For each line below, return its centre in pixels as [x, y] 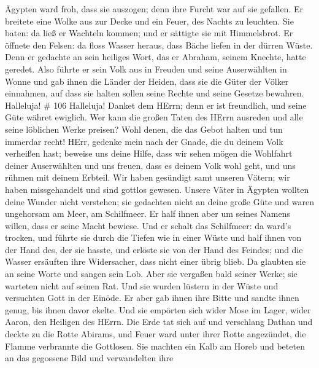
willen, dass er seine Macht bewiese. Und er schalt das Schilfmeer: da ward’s [148, 225]
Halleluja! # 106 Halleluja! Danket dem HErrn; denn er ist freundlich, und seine [156, 105]
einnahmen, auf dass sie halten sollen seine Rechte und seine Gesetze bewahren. [155, 93]
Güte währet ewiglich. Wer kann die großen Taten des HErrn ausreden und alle [154, 117]
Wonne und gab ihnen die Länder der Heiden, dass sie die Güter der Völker [147, 81]
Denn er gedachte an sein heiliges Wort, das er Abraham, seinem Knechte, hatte [156, 57]
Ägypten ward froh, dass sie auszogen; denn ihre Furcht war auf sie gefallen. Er [154, 9]
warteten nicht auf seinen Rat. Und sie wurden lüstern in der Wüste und [142, 285]
